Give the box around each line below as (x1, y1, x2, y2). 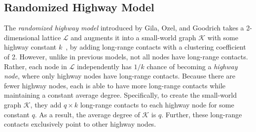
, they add (30, 99, 62, 109)
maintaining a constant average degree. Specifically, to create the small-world (4, 90, 237, 100)
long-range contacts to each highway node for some (80, 99, 234, 109)
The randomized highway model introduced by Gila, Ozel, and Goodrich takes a (4, 23, 244, 33)
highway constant (4, 42, 57, 52)
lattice (42, 32, 61, 42)
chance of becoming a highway (146, 61, 238, 71)
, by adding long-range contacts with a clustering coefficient (66, 42, 246, 52)
